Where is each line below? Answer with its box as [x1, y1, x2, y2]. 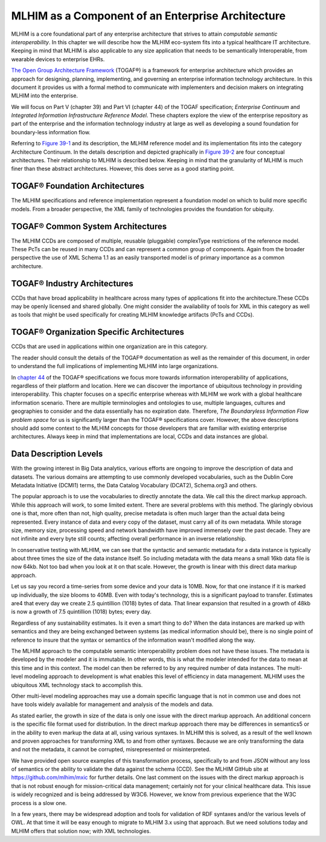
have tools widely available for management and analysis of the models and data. [11, 701, 214, 708]
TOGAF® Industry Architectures [11, 278, 134, 289]
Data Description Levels [11, 449, 103, 459]
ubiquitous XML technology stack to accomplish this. [11, 681, 143, 688]
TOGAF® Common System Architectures [11, 221, 167, 231]
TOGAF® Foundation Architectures [11, 181, 145, 191]
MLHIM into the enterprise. [11, 92, 78, 99]
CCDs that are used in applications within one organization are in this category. [11, 343, 208, 350]
